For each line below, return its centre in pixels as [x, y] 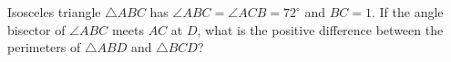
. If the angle [408, 12]
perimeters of [44, 47]
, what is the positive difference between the [320, 29]
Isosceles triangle [54, 12]
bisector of [36, 29]
